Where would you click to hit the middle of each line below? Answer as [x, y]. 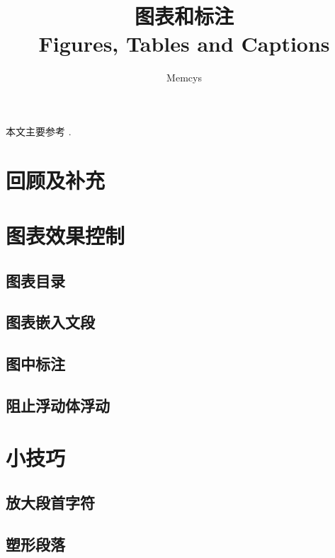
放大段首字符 [50, 502]
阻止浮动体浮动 [58, 405]
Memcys [184, 78]
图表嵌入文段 [50, 322]
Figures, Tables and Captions [184, 44]
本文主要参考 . [39, 131]
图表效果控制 [66, 235]
